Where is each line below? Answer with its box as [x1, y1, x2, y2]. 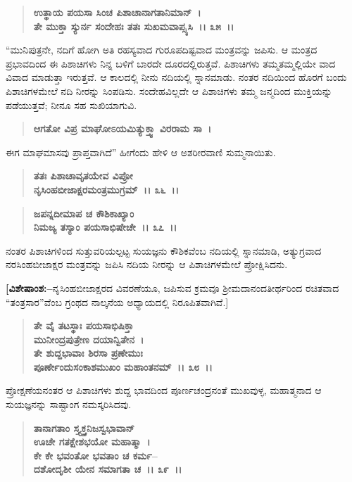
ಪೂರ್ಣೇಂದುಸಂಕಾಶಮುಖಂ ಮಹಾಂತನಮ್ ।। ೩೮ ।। [33, 359, 213, 374]
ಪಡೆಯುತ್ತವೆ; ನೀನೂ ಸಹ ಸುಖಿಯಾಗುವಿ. [6, 97, 137, 112]
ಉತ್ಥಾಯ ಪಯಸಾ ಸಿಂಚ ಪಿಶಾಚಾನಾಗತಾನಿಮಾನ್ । [33, 5, 201, 19]
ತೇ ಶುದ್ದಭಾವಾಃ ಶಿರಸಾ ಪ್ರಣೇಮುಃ [33, 345, 143, 360]
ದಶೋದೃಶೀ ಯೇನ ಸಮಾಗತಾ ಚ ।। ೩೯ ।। [33, 462, 182, 476]
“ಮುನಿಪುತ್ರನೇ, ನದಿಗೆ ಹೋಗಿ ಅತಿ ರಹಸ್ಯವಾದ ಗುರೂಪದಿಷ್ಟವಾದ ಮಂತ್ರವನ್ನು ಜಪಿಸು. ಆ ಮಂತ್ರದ [6, 42, 318, 57]
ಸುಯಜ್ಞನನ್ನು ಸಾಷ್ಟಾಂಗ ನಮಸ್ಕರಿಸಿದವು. [6, 397, 132, 412]
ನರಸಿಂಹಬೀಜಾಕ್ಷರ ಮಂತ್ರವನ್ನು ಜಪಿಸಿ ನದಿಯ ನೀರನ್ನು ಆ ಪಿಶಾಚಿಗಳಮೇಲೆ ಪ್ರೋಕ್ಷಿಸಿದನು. [6, 257, 288, 272]
